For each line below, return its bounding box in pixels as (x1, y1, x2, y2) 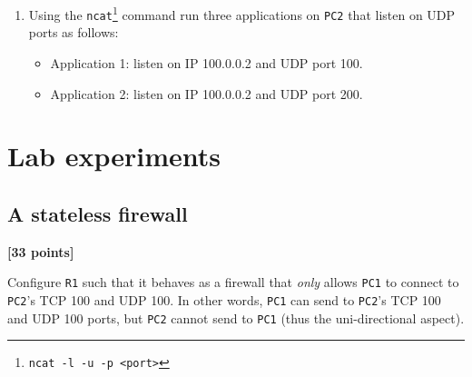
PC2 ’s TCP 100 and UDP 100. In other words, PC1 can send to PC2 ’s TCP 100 (7, 290, 441, 309)
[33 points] (7, 242, 74, 261)
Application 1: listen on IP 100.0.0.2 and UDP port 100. (50, 53, 363, 72)
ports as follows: (28, 23, 119, 42)
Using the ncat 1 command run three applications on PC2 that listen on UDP (28, 3, 456, 24)
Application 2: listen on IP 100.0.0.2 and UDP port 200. (50, 84, 363, 103)
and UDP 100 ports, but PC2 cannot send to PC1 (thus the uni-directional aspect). (7, 308, 465, 327)
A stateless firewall (7, 199, 188, 227)
